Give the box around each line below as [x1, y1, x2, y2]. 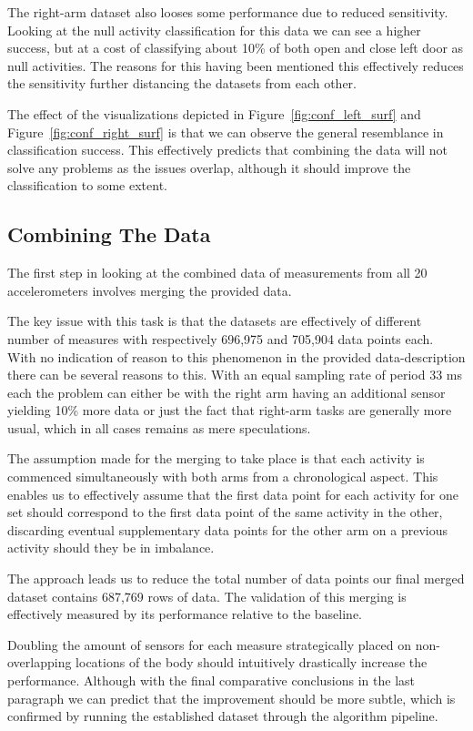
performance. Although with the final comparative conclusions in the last [7, 671, 415, 690]
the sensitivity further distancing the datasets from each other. [7, 74, 357, 93]
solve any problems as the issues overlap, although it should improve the [7, 157, 411, 177]
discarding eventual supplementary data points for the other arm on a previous [7, 520, 448, 539]
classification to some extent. [7, 176, 167, 195]
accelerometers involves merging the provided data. [7, 280, 292, 300]
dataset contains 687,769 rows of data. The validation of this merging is [7, 586, 407, 605]
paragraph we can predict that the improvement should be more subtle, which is [7, 688, 456, 707]
